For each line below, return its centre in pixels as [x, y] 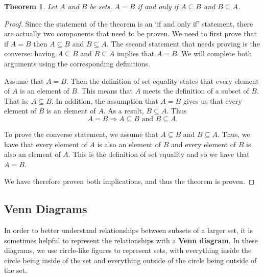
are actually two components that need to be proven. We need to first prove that [130, 33]
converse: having [30, 53]
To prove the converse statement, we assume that [81, 134]
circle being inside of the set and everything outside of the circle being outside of [130, 260]
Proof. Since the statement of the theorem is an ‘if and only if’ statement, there [129, 23]
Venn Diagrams [46, 209]
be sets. [101, 6]
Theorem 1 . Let [31, 6]
